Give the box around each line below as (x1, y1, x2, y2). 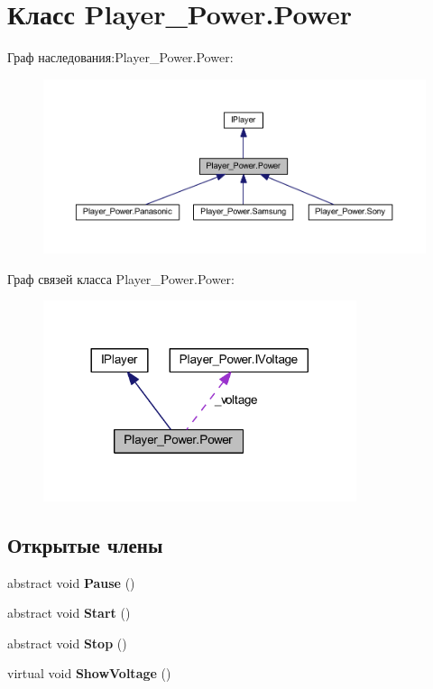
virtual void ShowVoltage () (7, 664, 171, 683)
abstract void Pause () (7, 573, 135, 592)
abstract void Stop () (7, 633, 127, 652)
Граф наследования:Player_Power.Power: (7, 48, 234, 67)
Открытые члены (7, 530, 163, 558)
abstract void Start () (7, 603, 131, 622)
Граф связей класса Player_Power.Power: (7, 269, 235, 288)
